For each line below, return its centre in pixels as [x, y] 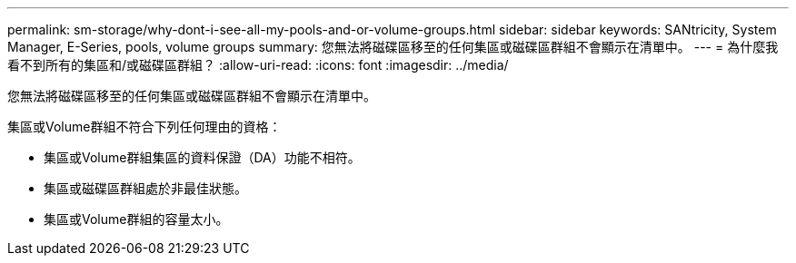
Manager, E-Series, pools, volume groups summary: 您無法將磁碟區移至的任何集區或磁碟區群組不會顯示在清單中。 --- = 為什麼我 [393, 47]
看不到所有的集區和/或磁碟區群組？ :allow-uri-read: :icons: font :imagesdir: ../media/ [258, 65]
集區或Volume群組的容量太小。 [136, 219]
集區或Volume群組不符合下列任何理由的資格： [144, 127]
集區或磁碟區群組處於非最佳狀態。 [145, 188]
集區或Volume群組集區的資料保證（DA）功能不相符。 [202, 157]
